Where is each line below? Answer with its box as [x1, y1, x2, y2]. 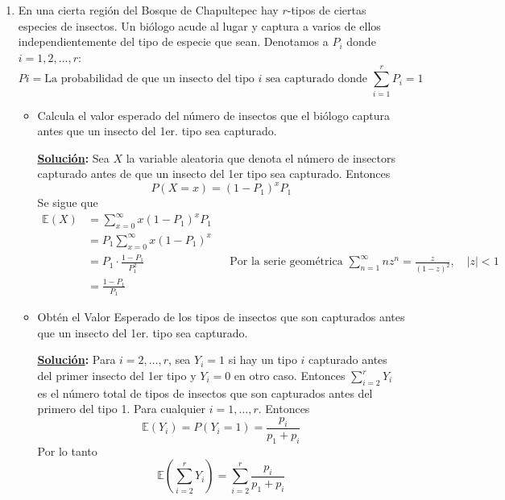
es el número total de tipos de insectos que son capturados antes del [37, 384, 373, 401]
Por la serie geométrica [230, 256, 343, 268]
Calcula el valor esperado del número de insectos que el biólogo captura [37, 106, 391, 123]
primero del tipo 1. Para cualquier [37, 400, 206, 417]
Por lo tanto [37, 442, 97, 459]
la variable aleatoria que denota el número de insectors [126, 149, 396, 166]
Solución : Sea [37, 149, 110, 166]
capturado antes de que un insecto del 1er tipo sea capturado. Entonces [37, 165, 391, 182]
